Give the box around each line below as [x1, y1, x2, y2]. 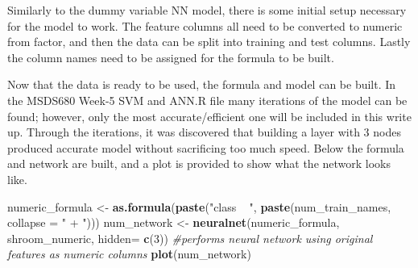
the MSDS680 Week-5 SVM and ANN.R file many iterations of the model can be [7, 91, 408, 108]
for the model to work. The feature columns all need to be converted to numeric [7, 17, 403, 34]
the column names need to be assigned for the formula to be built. [7, 48, 334, 65]
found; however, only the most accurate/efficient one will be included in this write [7, 107, 412, 124]
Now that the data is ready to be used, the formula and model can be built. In [7, 76, 396, 93]
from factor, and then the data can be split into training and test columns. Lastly [7, 33, 411, 50]
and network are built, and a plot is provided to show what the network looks [7, 155, 391, 172]
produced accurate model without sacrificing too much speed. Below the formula [7, 139, 404, 156]
